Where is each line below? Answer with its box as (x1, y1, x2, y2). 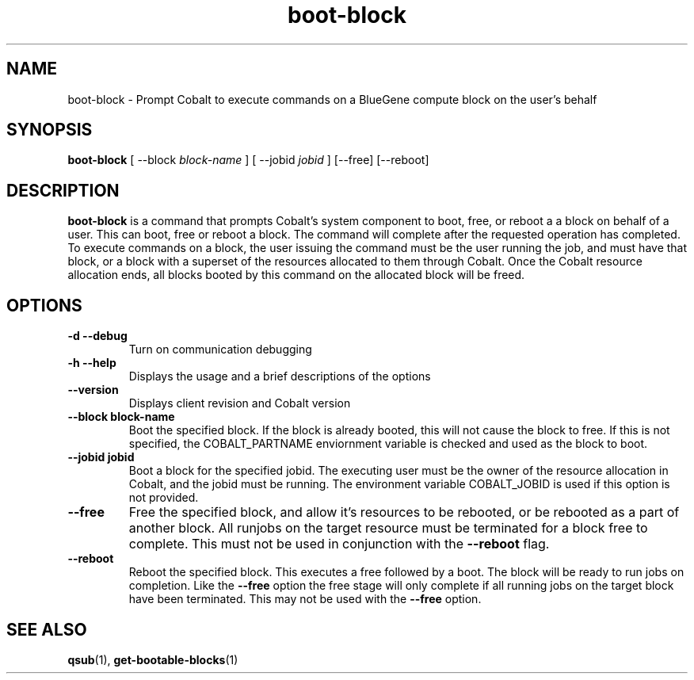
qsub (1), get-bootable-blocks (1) (67, 652, 238, 667)
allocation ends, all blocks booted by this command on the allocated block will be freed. (67, 268, 525, 282)
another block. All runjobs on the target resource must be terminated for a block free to (128, 520, 648, 537)
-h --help (67, 356, 116, 370)
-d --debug (67, 329, 128, 343)
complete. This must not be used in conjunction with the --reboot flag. (128, 536, 550, 552)
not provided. (128, 491, 199, 505)
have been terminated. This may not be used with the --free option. (128, 592, 482, 606)
